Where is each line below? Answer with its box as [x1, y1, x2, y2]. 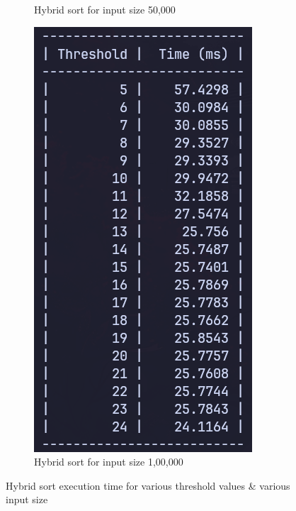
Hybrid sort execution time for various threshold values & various [6, 478, 290, 493]
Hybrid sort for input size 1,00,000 [34, 454, 183, 469]
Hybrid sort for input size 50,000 [34, 2, 176, 16]
